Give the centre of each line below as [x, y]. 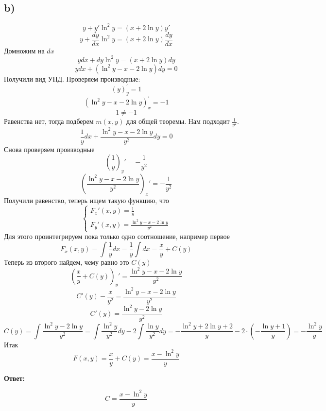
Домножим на [24, 50]
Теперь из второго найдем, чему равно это [67, 262]
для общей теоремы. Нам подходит [178, 121]
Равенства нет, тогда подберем [49, 121]
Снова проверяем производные [49, 149]
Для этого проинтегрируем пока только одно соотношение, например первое [117, 236]
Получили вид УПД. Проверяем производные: [72, 78]
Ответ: [14, 378]
